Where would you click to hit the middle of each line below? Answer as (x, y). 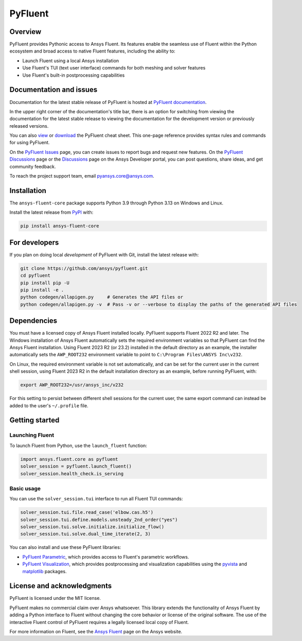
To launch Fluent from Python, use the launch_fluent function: (78, 445)
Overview (25, 32)
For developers (34, 242)
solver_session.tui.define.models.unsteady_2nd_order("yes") (99, 519)
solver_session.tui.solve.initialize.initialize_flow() (92, 527)
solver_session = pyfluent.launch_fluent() (76, 466)
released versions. (29, 126)
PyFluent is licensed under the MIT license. (55, 598)
